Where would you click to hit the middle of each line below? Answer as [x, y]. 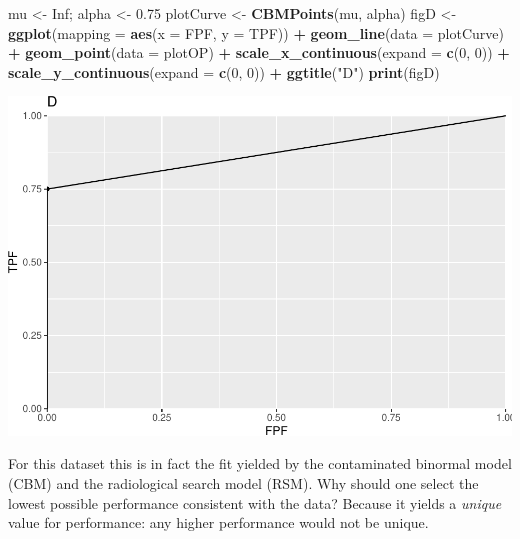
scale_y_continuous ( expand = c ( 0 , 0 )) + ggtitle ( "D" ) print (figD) [224, 71]
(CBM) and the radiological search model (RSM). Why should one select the [243, 483]
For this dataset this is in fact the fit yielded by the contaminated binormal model [260, 463]
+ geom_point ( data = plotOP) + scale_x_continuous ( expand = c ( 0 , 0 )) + [259, 52]
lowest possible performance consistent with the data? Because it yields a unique [255, 502]
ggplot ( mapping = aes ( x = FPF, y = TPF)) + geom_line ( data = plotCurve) [256, 32]
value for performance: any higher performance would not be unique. [218, 522]
